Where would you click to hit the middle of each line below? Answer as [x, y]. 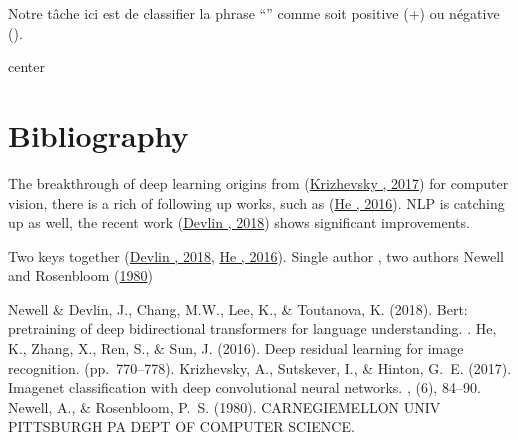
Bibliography [98, 134]
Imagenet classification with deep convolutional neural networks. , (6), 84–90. [244, 387]
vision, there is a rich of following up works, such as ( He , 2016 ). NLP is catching [256, 202]
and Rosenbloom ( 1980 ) [80, 275]
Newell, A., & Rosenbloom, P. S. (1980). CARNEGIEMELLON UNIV [224, 406]
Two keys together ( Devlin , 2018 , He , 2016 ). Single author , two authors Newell [256, 255]
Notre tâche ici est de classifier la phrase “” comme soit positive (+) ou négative [254, 13]
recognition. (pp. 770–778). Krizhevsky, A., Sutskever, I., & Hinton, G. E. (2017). [260, 367]
